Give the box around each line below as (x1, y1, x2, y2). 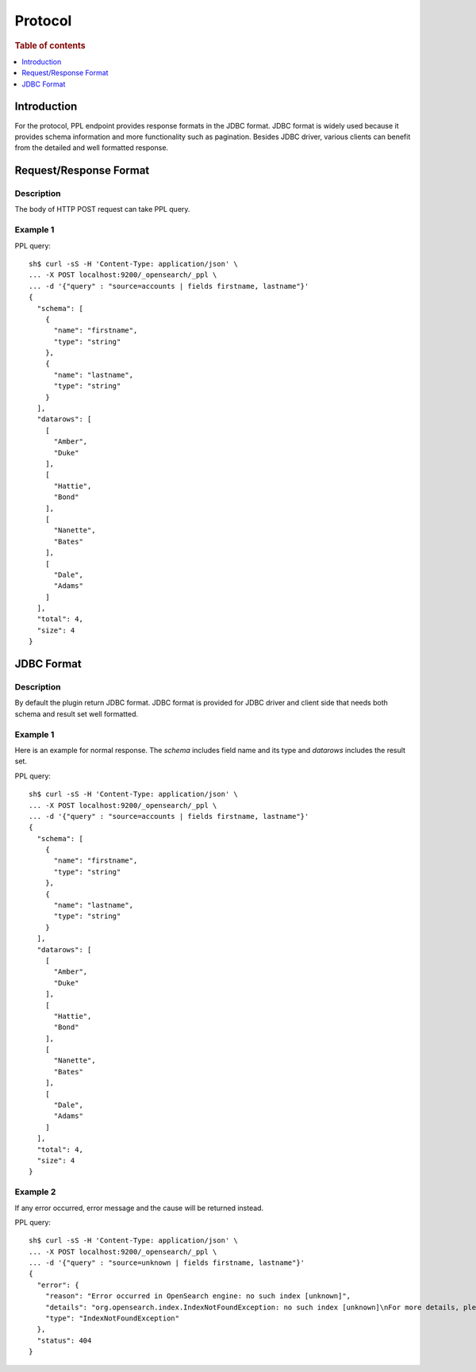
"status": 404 (36, 1335, 92, 1345)
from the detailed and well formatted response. (14, 143, 169, 152)
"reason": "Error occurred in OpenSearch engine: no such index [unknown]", (44, 1292, 351, 1301)
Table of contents (14, 40, 86, 51)
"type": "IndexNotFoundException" (44, 1314, 180, 1323)
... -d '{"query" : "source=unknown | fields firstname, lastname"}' (29, 1259, 305, 1267)
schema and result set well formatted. (14, 709, 139, 718)
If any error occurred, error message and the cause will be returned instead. (14, 1203, 264, 1213)
